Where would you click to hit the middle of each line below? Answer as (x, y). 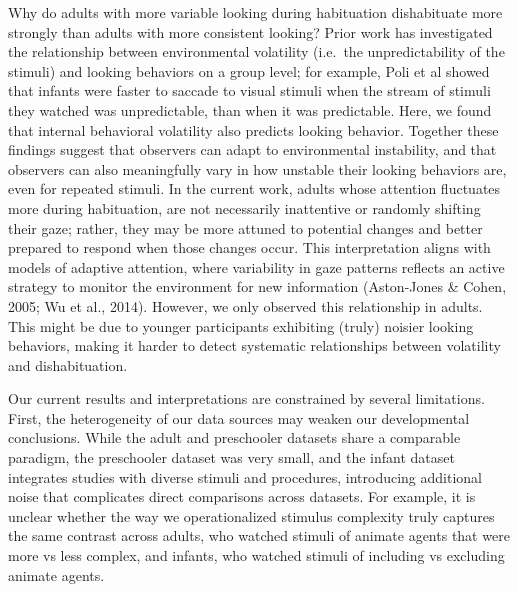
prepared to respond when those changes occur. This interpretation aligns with (249, 247)
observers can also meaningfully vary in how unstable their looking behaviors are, (257, 168)
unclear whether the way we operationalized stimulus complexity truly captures (251, 515)
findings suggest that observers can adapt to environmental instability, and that (252, 149)
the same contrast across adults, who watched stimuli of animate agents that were (259, 535)
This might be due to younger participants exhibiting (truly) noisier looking (241, 325)
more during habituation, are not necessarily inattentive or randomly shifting (244, 207)
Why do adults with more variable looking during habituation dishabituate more (255, 12)
